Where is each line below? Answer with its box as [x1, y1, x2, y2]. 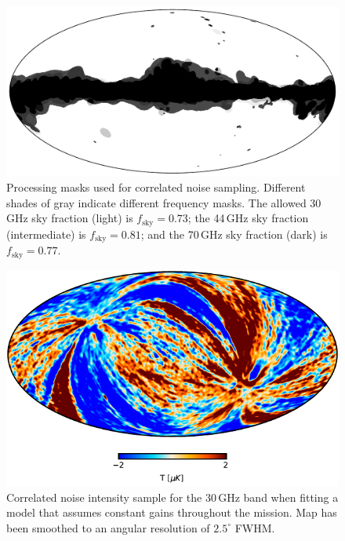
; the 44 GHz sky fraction [187, 210, 309, 226]
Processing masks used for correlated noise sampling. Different [6, 179, 306, 196]
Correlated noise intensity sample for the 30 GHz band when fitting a [6, 488, 339, 505]
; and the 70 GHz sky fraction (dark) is [140, 225, 328, 242]
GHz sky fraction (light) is [6, 210, 133, 226]
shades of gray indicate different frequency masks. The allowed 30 [6, 194, 321, 210]
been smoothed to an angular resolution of [6, 519, 210, 536]
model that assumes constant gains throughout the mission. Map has [6, 504, 337, 521]
